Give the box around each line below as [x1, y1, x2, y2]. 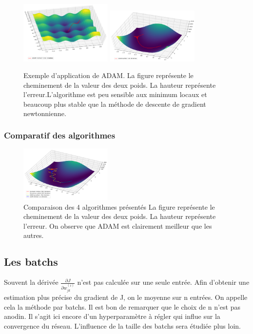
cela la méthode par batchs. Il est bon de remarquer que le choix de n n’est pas [4, 301, 240, 312]
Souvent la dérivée [4, 277, 58, 287]
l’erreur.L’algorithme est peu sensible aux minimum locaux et [23, 89, 207, 99]
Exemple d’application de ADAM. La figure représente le [23, 70, 194, 80]
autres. [23, 230, 44, 240]
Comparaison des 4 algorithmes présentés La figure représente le [23, 201, 215, 212]
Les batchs [4, 254, 58, 269]
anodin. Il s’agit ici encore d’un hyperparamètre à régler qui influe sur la [4, 311, 220, 321]
